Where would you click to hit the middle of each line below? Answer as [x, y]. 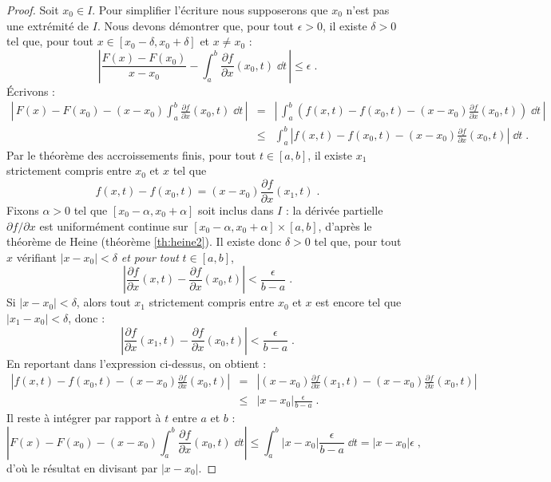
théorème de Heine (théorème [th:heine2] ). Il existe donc [144, 241]
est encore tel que [359, 302]
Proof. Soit [33, 10]
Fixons [23, 209]
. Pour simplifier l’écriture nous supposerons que [210, 10]
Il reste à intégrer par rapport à [84, 418]
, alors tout [103, 302]
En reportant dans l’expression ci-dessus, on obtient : [137, 363]
